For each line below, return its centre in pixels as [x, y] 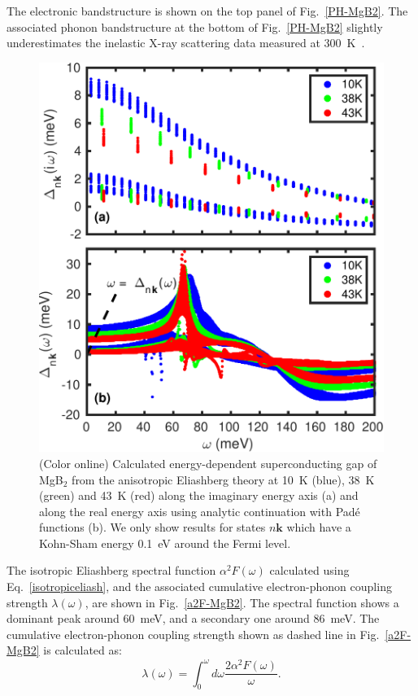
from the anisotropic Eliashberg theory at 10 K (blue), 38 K [223, 479]
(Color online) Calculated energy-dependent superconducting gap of [208, 463]
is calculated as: [83, 650]
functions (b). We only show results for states [152, 527]
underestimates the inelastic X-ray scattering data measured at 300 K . [186, 43]
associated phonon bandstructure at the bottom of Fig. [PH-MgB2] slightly [195, 26]
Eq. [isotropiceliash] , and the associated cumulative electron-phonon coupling [199, 587]
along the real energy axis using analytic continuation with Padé [200, 511]
